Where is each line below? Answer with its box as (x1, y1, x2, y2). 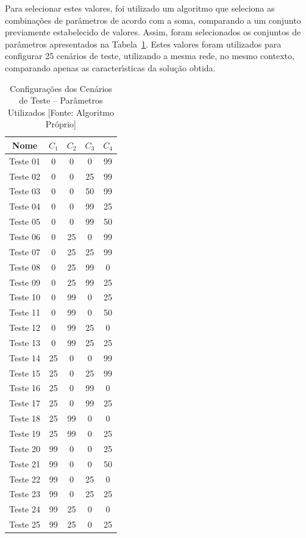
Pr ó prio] (45, 118, 76, 130)
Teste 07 (9, 245, 41, 258)
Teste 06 (9, 230, 41, 242)
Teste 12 (9, 321, 41, 334)
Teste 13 (9, 336, 41, 349)
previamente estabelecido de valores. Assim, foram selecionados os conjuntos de (5, 26, 301, 38)
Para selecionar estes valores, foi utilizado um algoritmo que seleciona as (5, 2, 275, 14)
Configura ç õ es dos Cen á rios (9, 82, 112, 94)
